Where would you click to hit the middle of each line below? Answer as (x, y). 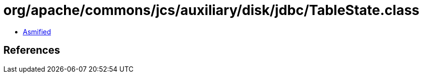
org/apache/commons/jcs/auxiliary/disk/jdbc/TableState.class (211, 10)
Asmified (37, 31)
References (32, 50)
